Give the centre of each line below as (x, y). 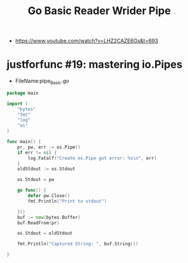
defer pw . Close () (49, 196)
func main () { (24, 142)
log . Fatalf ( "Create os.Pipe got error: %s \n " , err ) (93, 158)
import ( (17, 104)
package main (23, 93)
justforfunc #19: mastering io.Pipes (95, 64)
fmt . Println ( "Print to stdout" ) (68, 201)
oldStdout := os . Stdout (46, 169)
